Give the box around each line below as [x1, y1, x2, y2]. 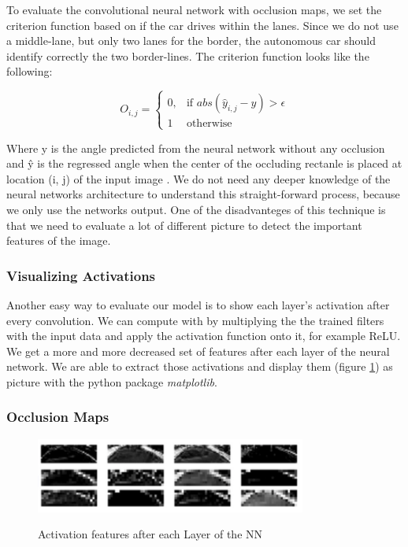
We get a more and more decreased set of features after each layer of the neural [6, 342, 390, 359]
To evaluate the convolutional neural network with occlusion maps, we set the [6, 2, 382, 17]
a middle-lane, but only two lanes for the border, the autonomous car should [6, 32, 376, 49]
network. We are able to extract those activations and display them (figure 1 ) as [6, 358, 393, 375]
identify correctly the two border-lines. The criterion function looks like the [6, 47, 369, 64]
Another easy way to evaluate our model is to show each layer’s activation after [6, 296, 390, 312]
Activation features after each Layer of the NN [38, 526, 263, 542]
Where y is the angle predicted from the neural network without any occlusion [6, 139, 385, 156]
